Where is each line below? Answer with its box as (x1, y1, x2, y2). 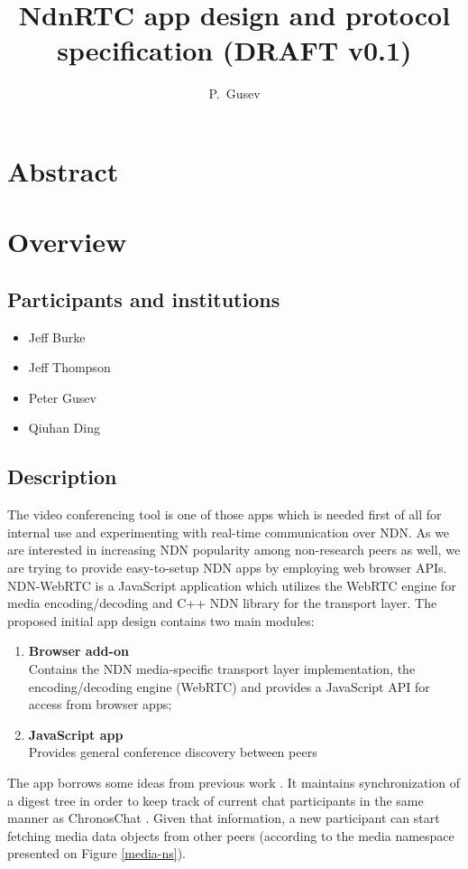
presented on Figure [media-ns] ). (7, 844, 187, 863)
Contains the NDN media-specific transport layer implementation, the (28, 659, 416, 677)
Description (7, 463, 117, 491)
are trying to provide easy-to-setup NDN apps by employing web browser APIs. (7, 558, 447, 577)
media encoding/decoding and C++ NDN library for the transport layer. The (7, 593, 437, 612)
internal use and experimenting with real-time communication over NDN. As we (7, 522, 450, 541)
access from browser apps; (28, 695, 172, 714)
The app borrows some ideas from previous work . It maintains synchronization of (7, 772, 460, 791)
